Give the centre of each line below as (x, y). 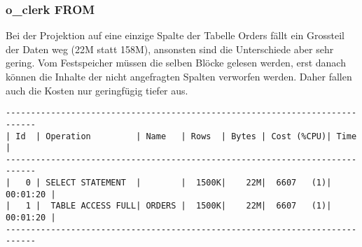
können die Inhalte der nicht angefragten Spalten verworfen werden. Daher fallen (179, 76)
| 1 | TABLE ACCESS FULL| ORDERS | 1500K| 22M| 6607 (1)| (169, 206)
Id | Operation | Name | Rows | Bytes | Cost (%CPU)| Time (186, 136)
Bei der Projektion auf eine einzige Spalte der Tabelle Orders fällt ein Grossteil (175, 35)
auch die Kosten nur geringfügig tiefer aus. (97, 90)
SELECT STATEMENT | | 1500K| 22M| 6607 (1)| (189, 183)
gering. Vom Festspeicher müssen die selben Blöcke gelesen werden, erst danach (176, 63)
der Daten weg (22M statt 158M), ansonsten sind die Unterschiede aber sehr (170, 49)
